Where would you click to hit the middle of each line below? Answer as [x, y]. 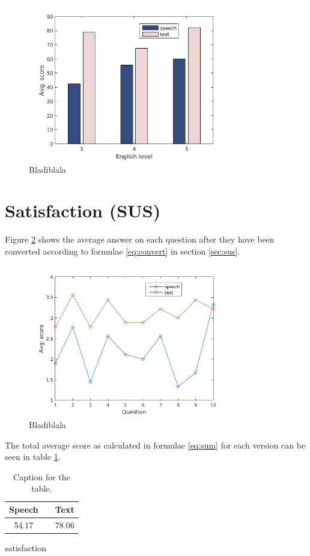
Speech [24, 509]
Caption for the [42, 476]
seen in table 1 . [33, 457]
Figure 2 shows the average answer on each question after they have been [140, 239]
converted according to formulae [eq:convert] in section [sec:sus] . [123, 251]
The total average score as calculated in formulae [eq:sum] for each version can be [155, 445]
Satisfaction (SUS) [83, 210]
